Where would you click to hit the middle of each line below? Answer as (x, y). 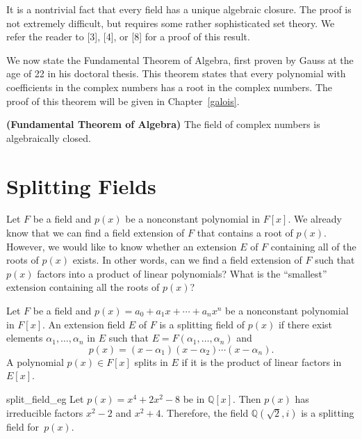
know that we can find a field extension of (96, 233)
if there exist (305, 324)
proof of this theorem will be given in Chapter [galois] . (123, 101)
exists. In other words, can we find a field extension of (187, 260)
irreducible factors (45, 412)
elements (25, 338)
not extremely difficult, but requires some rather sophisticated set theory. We (171, 23)
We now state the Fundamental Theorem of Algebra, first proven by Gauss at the (180, 59)
